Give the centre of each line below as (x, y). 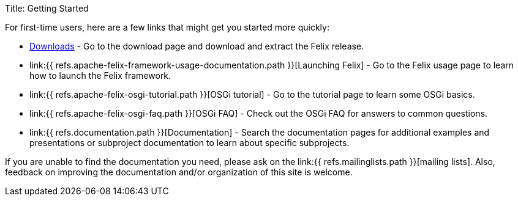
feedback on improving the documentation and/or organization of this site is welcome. (179, 172)
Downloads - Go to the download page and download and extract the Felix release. (197, 46)
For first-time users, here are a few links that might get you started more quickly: (167, 27)
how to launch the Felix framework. (100, 75)
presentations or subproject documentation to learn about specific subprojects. (190, 143)
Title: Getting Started (47, 8)
